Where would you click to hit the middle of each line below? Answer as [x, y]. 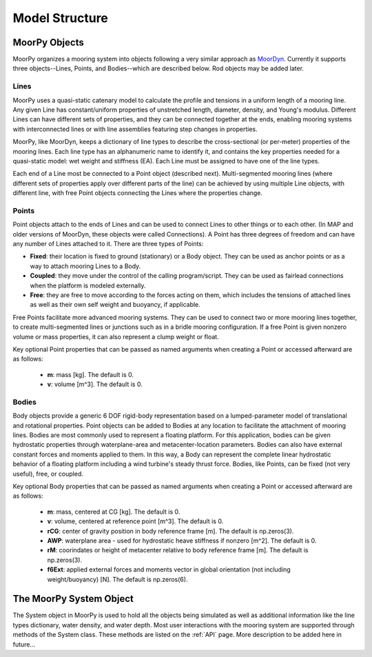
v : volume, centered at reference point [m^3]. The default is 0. [135, 521]
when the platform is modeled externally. [88, 285]
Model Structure [60, 18]
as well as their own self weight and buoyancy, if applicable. [115, 305]
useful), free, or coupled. [48, 474]
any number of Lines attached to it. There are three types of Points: [108, 244]
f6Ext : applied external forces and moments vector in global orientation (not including [169, 569]
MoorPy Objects [48, 42]
